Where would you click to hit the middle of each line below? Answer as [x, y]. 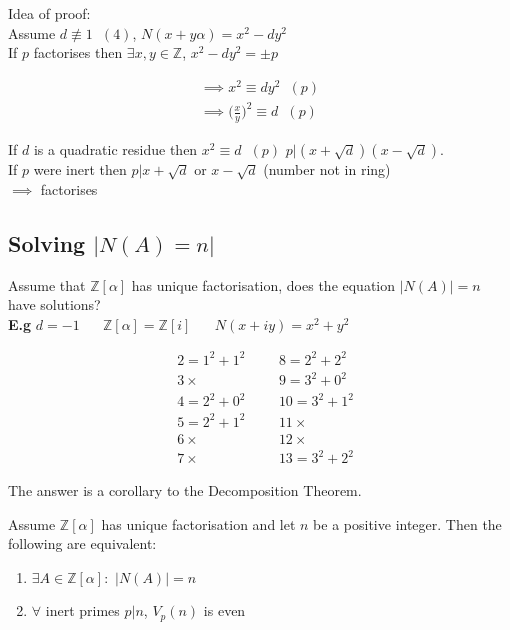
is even [224, 610]
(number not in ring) [327, 169]
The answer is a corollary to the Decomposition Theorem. [185, 490]
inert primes [82, 610]
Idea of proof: [49, 13]
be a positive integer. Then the [407, 523]
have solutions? [54, 304]
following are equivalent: [82, 543]
